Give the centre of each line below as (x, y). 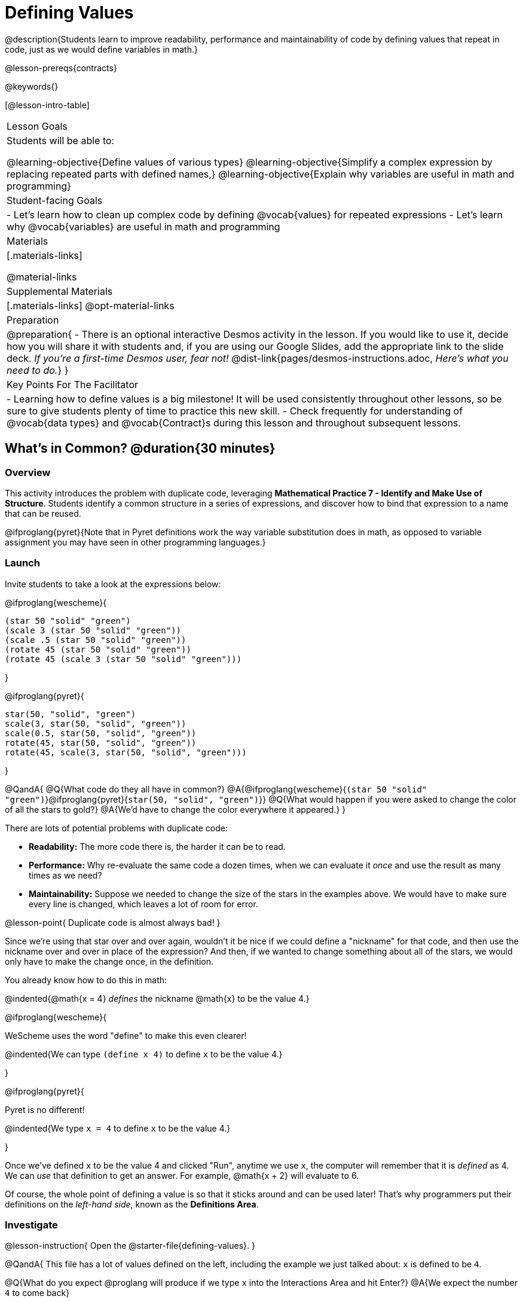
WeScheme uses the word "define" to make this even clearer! (126, 1035)
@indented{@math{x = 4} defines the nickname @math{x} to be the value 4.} (157, 998)
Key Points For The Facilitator (73, 384)
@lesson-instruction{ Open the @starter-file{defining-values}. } (130, 1246)
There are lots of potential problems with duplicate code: (116, 828)
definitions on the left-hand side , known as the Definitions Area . (132, 1204)
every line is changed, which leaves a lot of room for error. (143, 904)
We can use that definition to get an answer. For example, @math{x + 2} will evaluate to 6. (182, 1175)
